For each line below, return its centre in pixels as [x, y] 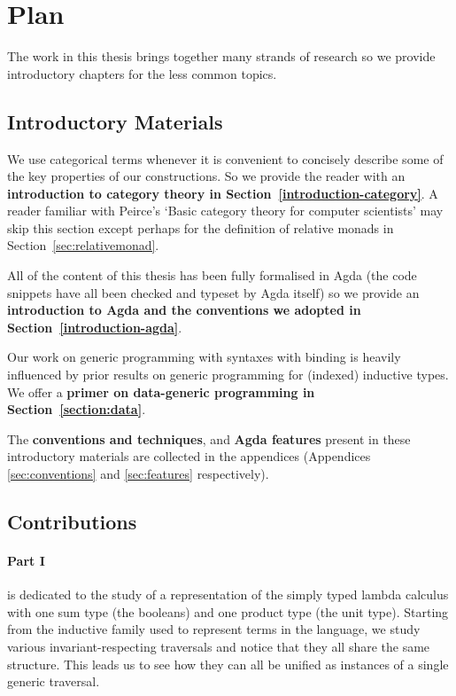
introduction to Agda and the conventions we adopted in [184, 310]
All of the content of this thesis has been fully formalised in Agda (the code [212, 275]
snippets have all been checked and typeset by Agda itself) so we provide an [213, 292]
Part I [26, 560]
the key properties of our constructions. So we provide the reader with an [206, 176]
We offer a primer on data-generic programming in [161, 391]
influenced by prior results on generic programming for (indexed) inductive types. [228, 375]
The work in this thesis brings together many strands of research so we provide [221, 56]
